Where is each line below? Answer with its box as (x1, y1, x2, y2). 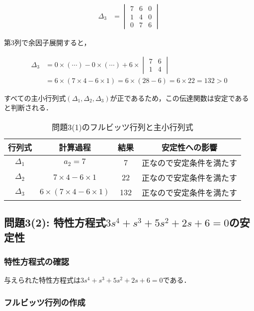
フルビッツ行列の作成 (4, 296, 85, 308)
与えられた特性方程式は (4, 275, 81, 285)
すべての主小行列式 (4, 92, 66, 103)
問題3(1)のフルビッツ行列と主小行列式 (52, 121, 193, 133)
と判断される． (4, 102, 53, 113)
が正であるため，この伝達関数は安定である (110, 92, 249, 103)
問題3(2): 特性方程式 (4, 215, 106, 230)
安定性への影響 (161, 141, 217, 153)
